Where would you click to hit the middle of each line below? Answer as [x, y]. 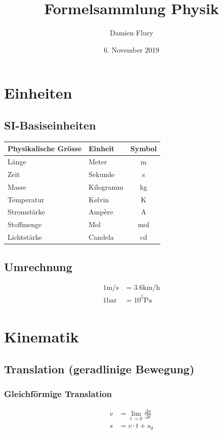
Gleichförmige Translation [58, 394]
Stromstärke [27, 212]
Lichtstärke [25, 237]
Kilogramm [106, 186]
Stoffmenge [25, 224]
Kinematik [41, 337]
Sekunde [102, 174]
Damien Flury [131, 33]
